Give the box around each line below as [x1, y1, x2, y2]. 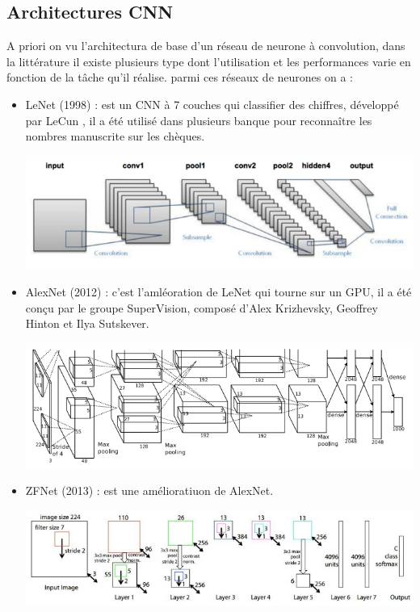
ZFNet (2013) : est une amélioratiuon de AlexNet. [25, 482, 274, 499]
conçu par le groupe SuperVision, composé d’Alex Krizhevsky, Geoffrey [25, 299, 378, 316]
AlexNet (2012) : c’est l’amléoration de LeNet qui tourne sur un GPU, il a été [25, 283, 412, 300]
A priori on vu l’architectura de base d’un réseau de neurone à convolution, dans [6, 37, 405, 54]
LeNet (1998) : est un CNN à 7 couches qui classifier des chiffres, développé [25, 95, 399, 112]
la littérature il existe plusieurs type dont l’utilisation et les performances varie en [6, 52, 411, 69]
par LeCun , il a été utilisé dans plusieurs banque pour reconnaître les [25, 111, 372, 128]
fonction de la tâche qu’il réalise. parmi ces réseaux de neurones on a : [6, 69, 353, 86]
